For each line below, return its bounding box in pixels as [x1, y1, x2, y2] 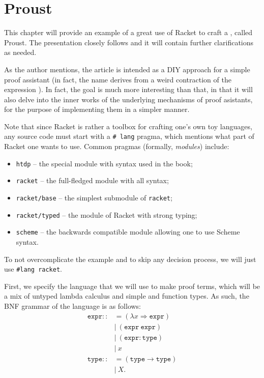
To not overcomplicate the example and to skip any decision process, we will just [4, 253, 256, 264]
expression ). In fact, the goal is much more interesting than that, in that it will [4, 84, 253, 95]
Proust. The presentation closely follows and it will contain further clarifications [4, 37, 254, 47]
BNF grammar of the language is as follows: [4, 301, 141, 311]
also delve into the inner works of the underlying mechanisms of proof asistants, [4, 94, 253, 104]
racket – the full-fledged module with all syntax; [16, 175, 169, 186]
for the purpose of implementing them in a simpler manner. [4, 104, 190, 114]
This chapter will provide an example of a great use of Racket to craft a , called [4, 27, 253, 38]
